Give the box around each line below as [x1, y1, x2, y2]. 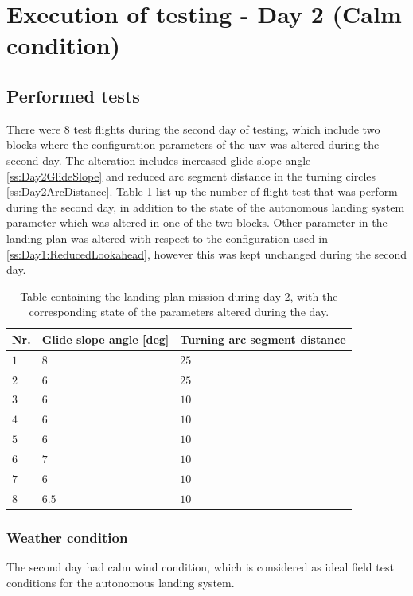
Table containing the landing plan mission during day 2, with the [20, 287, 338, 304]
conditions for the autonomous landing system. [6, 574, 235, 590]
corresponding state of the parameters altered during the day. [29, 303, 329, 320]
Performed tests [6, 83, 140, 107]
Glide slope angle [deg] [41, 330, 169, 347]
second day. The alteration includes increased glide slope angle [6, 151, 311, 168]
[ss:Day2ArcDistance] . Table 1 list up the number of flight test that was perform [6, 183, 398, 200]
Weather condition [6, 527, 128, 547]
